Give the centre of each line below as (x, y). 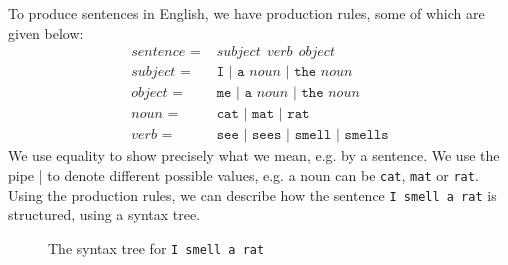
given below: (46, 32)
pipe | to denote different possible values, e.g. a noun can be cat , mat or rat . (243, 174)
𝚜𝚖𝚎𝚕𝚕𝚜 (366, 135)
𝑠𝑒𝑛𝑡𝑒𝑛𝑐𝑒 (158, 52)
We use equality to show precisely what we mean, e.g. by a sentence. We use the (254, 155)
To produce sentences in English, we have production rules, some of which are (246, 13)
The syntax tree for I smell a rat (156, 247)
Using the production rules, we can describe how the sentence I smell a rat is (252, 194)
